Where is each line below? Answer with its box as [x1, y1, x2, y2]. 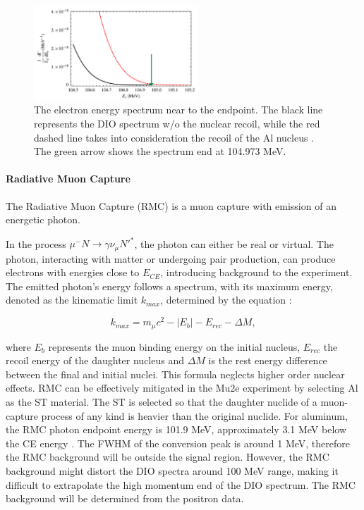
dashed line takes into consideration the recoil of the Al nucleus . [34, 130, 315, 144]
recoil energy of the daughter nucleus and [6, 353, 184, 368]
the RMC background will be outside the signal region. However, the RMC [6, 449, 329, 464]
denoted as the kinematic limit [6, 292, 138, 307]
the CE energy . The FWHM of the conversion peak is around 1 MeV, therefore [6, 435, 351, 450]
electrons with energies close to [6, 265, 140, 280]
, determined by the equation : [160, 292, 292, 307]
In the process [6, 236, 66, 251]
